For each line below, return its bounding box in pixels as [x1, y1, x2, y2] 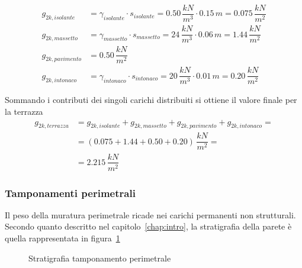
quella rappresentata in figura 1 [5, 231, 120, 244]
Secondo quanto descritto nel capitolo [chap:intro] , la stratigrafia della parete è [5, 220, 292, 233]
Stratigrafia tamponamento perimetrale [28, 251, 171, 264]
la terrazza [5, 105, 43, 117]
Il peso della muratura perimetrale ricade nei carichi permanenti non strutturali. [5, 208, 296, 221]
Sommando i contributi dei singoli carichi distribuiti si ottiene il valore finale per [5, 93, 297, 106]
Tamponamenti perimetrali [5, 185, 136, 200]
